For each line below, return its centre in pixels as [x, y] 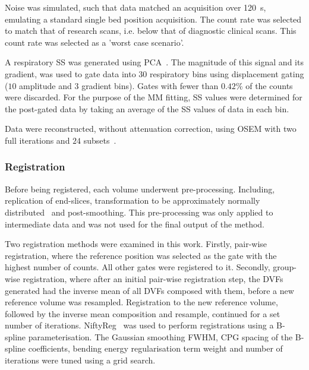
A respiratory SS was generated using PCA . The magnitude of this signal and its [154, 62]
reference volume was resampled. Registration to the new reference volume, [141, 302]
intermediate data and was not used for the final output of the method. [135, 224]
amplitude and [45, 85]
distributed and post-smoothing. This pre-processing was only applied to [139, 212]
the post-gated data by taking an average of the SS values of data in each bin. [147, 108]
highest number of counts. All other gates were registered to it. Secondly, [138, 267]
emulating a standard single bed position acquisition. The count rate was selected [153, 19]
